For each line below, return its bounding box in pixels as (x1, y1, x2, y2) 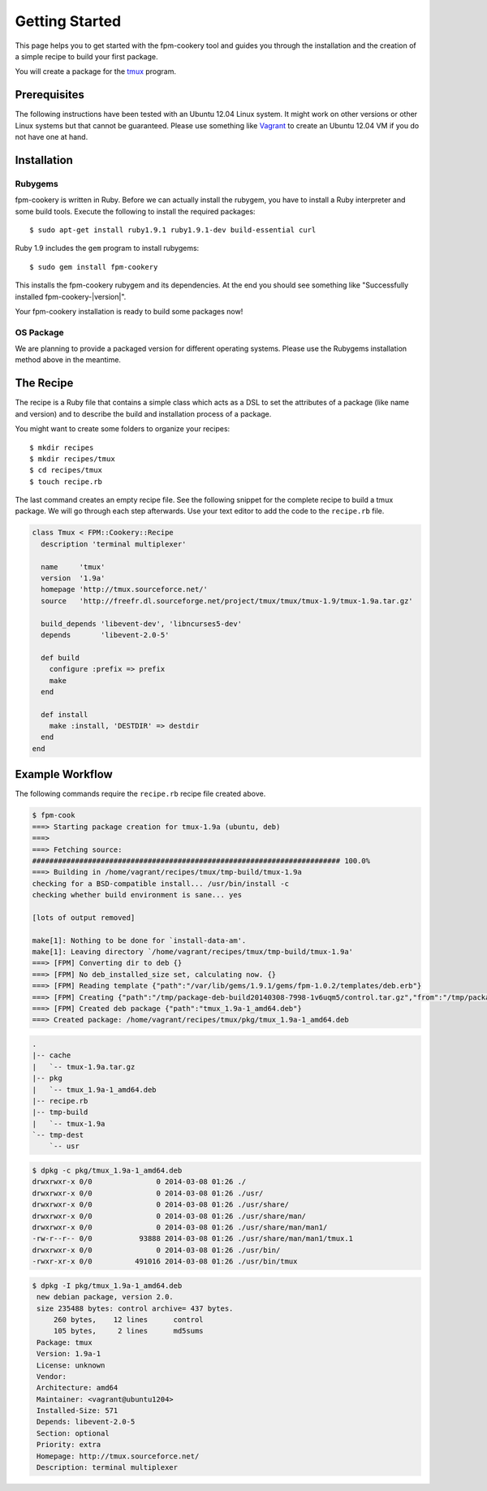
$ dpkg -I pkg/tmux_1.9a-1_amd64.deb (32, 1281, 183, 1290)
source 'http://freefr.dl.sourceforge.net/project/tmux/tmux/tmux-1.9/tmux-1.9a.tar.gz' (41, 596, 413, 605)
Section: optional (37, 1428, 110, 1437)
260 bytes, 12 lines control (53, 1315, 204, 1324)
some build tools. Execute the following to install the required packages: (15, 206, 256, 216)
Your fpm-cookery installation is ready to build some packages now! (15, 306, 243, 316)
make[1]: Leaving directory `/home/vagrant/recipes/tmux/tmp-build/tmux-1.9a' (32, 947, 353, 957)
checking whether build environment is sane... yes (32, 890, 243, 900)
